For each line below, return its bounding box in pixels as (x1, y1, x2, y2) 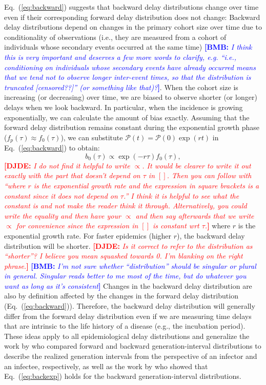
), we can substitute (60, 132, 123, 142)
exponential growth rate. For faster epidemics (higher (4, 230, 172, 241)
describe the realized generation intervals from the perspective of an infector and (4, 351, 257, 361)
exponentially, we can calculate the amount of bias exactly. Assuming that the (4, 112, 250, 122)
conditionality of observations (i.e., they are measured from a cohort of (4, 31, 227, 42)
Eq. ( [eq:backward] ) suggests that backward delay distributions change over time (4, 2, 259, 12)
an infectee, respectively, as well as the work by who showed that (4, 360, 208, 371)
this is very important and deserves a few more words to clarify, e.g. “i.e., (4, 51, 237, 62)
